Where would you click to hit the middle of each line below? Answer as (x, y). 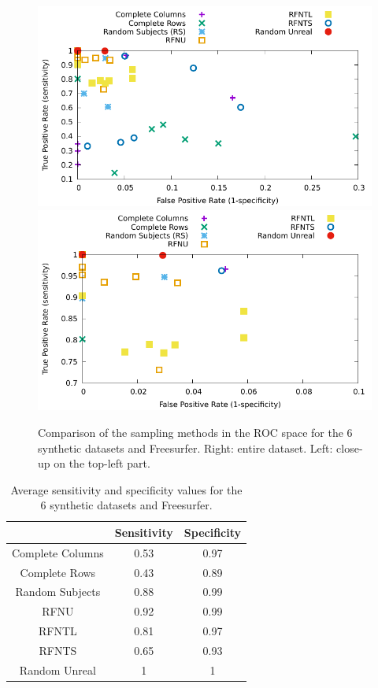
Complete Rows (58, 572)
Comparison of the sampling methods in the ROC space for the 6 (195, 432)
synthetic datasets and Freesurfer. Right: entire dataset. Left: (185, 448)
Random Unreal (57, 670)
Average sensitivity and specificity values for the (126, 489)
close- (350, 448)
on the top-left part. (102, 463)
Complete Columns (58, 552)
